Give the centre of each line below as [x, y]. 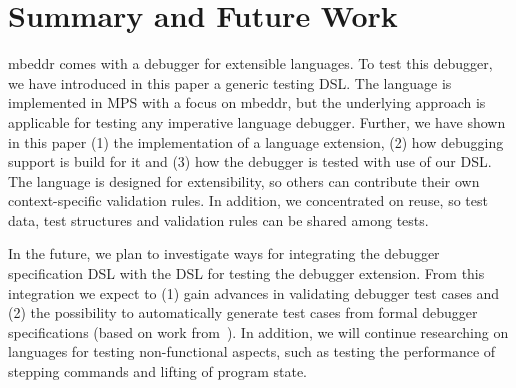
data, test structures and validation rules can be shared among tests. [218, 219]
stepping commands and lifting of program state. [157, 371]
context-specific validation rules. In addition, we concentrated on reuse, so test [248, 200]
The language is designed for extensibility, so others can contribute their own [244, 180]
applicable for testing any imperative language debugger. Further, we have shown [257, 121]
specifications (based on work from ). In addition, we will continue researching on [258, 331]
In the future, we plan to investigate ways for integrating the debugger [224, 253]
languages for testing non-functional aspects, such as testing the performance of [252, 351]
